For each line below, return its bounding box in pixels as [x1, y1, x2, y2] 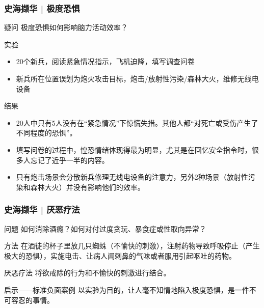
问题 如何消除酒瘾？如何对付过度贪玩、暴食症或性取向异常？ [4, 223, 206, 234]
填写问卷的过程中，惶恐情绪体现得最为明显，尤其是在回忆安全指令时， [16, 144, 252, 155]
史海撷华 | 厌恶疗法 [4, 203, 80, 216]
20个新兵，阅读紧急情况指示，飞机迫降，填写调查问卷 [16, 56, 195, 67]
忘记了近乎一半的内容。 [30, 154, 109, 165]
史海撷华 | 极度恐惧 [4, 2, 80, 14]
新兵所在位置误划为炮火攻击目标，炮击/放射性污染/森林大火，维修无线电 [16, 73, 259, 83]
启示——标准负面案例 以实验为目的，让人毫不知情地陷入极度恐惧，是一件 [4, 284, 249, 295]
